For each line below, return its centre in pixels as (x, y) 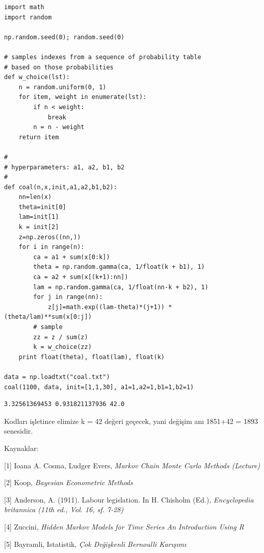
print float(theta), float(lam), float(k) (91, 357)
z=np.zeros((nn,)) (50, 237)
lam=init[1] (39, 217)
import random (28, 17)
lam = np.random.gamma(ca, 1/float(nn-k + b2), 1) (121, 287)
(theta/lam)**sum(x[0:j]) (48, 317)
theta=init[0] (42, 207)
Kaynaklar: (21, 448)
